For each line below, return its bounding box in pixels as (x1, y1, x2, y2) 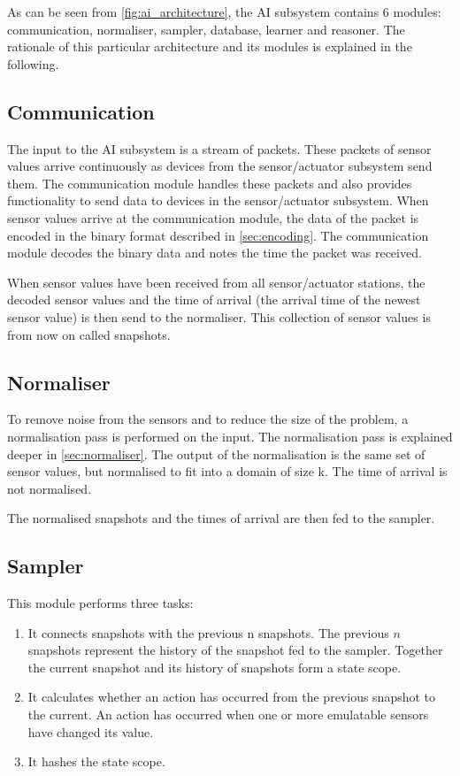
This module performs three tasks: (7, 594, 194, 612)
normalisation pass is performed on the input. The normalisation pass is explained (7, 426, 453, 445)
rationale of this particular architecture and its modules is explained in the (7, 37, 412, 56)
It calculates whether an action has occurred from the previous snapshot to (27, 688, 436, 706)
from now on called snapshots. (7, 325, 171, 343)
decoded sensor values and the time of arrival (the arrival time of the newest (7, 290, 421, 309)
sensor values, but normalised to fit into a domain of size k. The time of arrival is (7, 462, 448, 480)
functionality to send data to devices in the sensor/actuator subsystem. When (7, 191, 429, 210)
